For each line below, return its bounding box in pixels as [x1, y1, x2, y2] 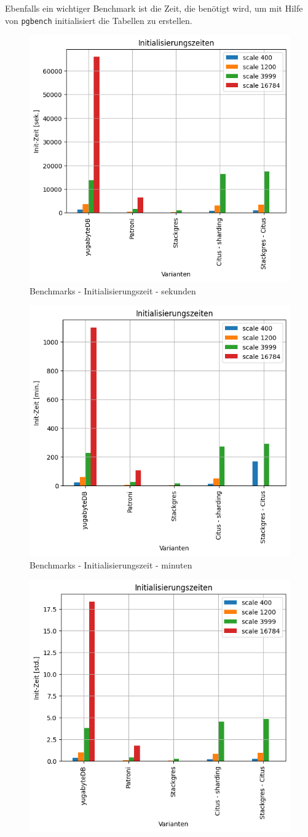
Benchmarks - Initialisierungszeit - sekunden [30, 284, 196, 297]
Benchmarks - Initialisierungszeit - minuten [30, 558, 192, 571]
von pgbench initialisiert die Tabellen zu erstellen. [5, 14, 192, 26]
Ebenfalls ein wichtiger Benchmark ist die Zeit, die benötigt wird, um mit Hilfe [5, 2, 303, 14]
